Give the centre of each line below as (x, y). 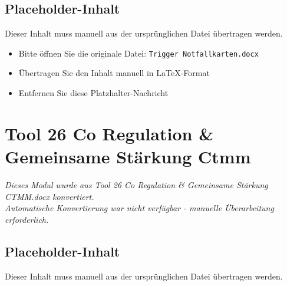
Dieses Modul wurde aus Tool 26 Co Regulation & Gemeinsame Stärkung (136, 184)
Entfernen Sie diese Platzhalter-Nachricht (93, 93)
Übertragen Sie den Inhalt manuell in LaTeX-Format (114, 73)
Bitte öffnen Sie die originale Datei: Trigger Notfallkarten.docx (138, 53)
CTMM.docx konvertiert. (50, 196)
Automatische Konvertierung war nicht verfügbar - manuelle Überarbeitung (139, 208)
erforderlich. (27, 219)
